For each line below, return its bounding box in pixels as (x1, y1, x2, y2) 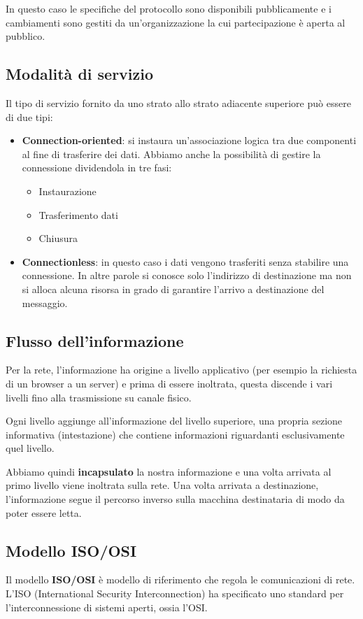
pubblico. (6, 29, 45, 43)
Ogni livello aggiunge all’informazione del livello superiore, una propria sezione (6, 413, 343, 428)
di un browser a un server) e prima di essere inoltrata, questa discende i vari (6, 376, 333, 390)
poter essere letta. (6, 505, 82, 520)
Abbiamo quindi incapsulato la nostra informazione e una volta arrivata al (6, 464, 332, 478)
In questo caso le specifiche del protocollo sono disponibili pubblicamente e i (6, 1, 332, 15)
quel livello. (6, 441, 55, 455)
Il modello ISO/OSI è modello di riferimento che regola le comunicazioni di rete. (6, 572, 355, 587)
